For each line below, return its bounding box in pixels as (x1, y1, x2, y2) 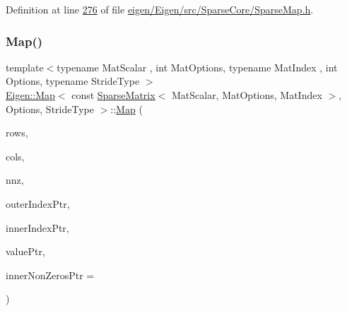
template (6, 59, 44, 74)
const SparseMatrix (71, 88, 155, 102)
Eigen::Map (6, 88, 55, 102)
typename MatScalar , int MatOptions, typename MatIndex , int (57, 59, 338, 74)
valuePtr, (6, 244, 45, 259)
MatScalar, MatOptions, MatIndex (171, 88, 322, 102)
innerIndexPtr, (6, 220, 69, 235)
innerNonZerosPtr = (6, 267, 95, 282)
